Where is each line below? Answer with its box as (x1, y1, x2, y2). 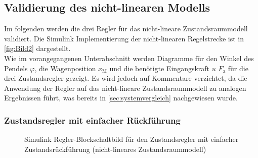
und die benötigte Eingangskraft (109, 63, 210, 73)
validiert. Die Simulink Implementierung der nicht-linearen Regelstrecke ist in (4, 33, 244, 43)
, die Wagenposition (34, 63, 96, 73)
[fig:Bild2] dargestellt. (4, 43, 71, 54)
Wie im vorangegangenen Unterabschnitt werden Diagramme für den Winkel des (4, 52, 254, 63)
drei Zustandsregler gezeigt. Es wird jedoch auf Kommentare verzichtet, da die (4, 73, 247, 83)
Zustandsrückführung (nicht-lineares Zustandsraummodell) (24, 143, 206, 154)
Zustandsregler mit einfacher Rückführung (4, 114, 181, 126)
